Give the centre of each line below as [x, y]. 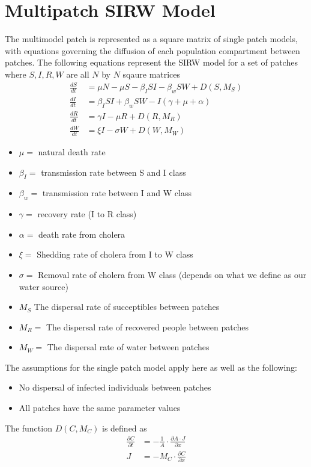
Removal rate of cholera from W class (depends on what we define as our [172, 274]
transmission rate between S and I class [113, 172]
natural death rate [72, 151]
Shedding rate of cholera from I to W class [115, 254]
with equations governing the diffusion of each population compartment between [152, 50]
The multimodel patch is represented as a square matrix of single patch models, [151, 39]
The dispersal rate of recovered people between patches [147, 326]
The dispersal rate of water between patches [128, 347]
